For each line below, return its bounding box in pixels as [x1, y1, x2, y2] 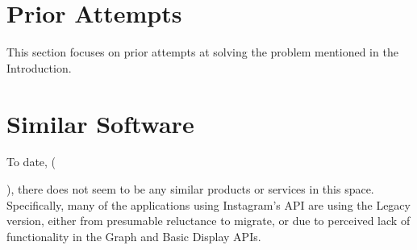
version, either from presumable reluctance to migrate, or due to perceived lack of [6, 212, 411, 229]
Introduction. [6, 59, 72, 76]
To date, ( [6, 153, 56, 170]
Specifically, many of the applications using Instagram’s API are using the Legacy [6, 196, 411, 213]
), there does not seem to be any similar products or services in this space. [6, 181, 374, 198]
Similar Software [6, 106, 194, 140]
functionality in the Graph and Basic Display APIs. [6, 227, 261, 244]
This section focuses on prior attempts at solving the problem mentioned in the [6, 44, 398, 60]
